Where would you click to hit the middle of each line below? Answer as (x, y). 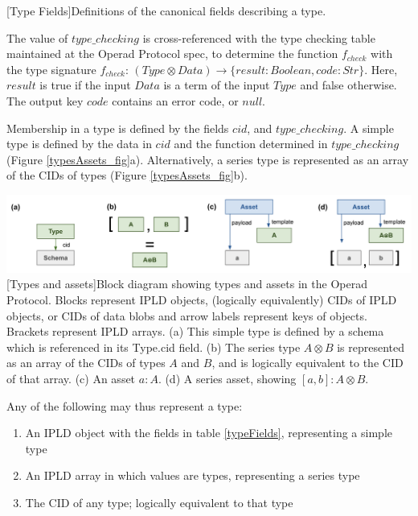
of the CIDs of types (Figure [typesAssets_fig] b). (127, 175)
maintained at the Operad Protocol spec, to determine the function (172, 54)
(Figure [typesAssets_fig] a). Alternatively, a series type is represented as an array (208, 159)
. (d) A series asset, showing (227, 379)
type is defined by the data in (79, 144)
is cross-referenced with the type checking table (259, 37)
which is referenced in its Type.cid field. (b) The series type (154, 347)
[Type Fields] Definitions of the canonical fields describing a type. (166, 10)
